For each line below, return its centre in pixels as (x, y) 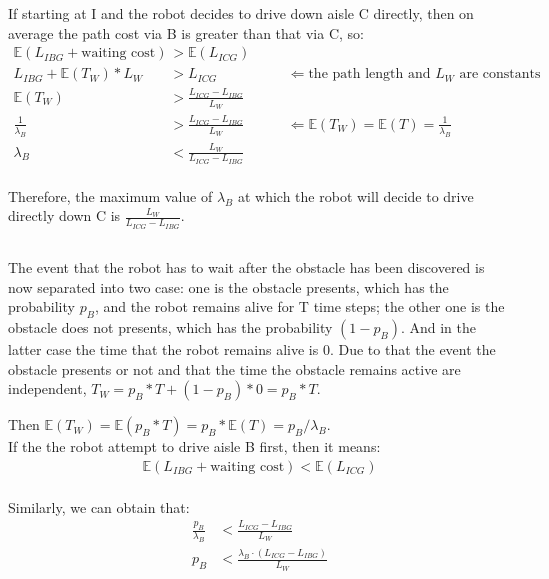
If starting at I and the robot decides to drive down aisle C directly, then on (241, 13)
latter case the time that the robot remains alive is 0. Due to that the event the (252, 348)
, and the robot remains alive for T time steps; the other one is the (299, 306)
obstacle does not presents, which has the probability (170, 326)
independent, (47, 388)
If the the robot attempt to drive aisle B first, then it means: (194, 446)
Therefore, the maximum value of (110, 195)
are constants (500, 74)
